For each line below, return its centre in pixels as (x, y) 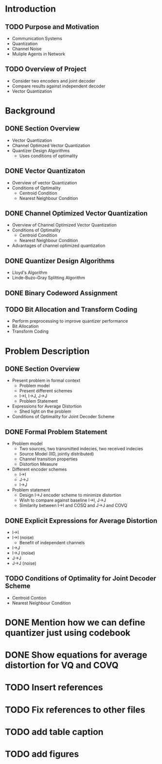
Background (30, 111)
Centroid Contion (29, 598)
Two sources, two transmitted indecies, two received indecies (81, 449)
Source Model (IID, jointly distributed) (57, 454)
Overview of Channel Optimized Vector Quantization (64, 225)
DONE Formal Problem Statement (56, 432)
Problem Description (47, 351)
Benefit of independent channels (52, 543)
